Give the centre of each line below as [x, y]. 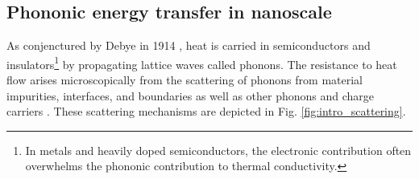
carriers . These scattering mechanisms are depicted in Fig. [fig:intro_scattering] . [206, 111]
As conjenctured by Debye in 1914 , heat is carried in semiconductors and [189, 45]
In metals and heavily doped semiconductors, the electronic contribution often [218, 150]
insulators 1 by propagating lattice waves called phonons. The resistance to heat [202, 63]
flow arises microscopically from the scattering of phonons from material [185, 80]
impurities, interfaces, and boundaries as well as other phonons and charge [191, 95]
